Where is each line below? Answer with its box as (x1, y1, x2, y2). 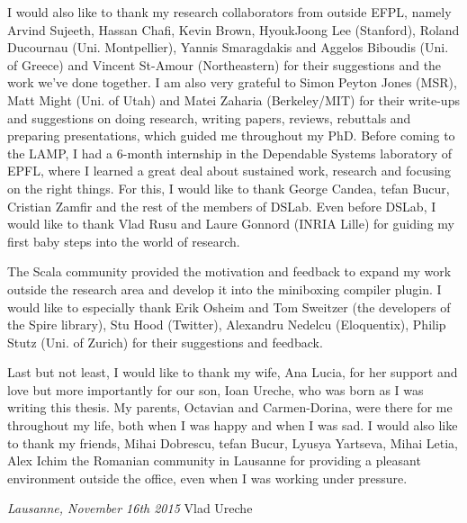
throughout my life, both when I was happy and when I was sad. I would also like (7, 416, 458, 435)
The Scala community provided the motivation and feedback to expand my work (7, 262, 452, 281)
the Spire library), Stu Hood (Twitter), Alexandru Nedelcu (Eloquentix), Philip (7, 315, 446, 334)
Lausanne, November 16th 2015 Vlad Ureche (7, 499, 253, 518)
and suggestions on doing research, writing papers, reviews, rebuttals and (7, 108, 411, 127)
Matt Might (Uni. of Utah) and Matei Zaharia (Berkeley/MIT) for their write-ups (7, 90, 460, 109)
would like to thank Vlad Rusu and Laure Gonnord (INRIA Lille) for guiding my (7, 214, 454, 233)
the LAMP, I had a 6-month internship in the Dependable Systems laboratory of (7, 143, 453, 162)
